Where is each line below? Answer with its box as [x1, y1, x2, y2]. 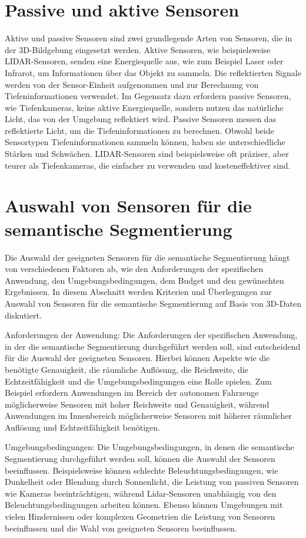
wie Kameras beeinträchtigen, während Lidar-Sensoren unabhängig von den [5, 487, 277, 499]
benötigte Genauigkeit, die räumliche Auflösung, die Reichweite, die [5, 363, 248, 375]
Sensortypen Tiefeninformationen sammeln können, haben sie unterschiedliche [5, 136, 285, 148]
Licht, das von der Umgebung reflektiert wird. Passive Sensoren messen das [5, 113, 277, 125]
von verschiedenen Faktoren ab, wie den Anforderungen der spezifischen [5, 263, 264, 275]
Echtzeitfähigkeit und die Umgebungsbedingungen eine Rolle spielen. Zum [5, 375, 272, 387]
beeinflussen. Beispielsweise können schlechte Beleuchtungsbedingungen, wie [5, 464, 278, 476]
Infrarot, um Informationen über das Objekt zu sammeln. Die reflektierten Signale [5, 66, 301, 78]
